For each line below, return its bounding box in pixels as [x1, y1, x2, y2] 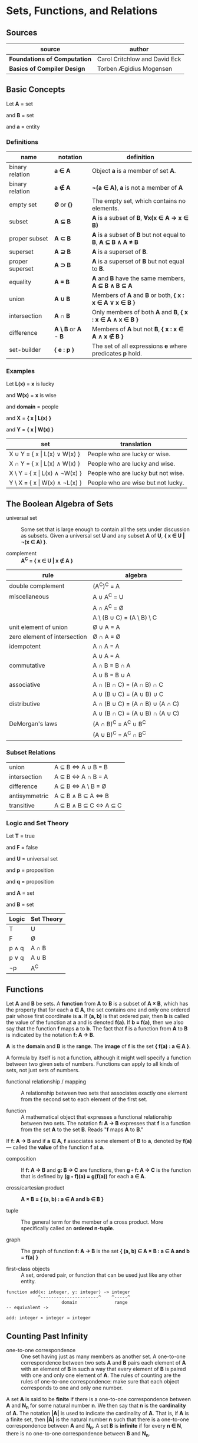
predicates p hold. [92, 350, 143, 358]
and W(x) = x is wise [6, 392, 57, 399]
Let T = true [6, 832, 35, 839]
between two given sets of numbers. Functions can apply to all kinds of [6, 1060, 180, 1068]
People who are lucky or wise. [87, 450, 171, 458]
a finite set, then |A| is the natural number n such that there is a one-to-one [6, 1416, 190, 1423]
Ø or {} [54, 200, 72, 209]
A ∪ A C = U [93, 592, 124, 601]
